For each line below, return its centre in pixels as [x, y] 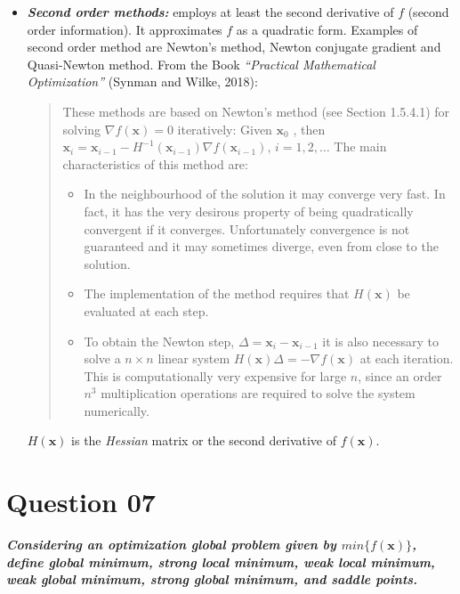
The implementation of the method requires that [217, 293]
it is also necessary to [380, 341]
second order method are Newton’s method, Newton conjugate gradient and [234, 47]
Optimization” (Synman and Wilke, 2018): [142, 81]
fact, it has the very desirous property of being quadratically [249, 211]
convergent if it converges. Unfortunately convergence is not [247, 228]
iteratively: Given [225, 129]
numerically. [117, 410]
